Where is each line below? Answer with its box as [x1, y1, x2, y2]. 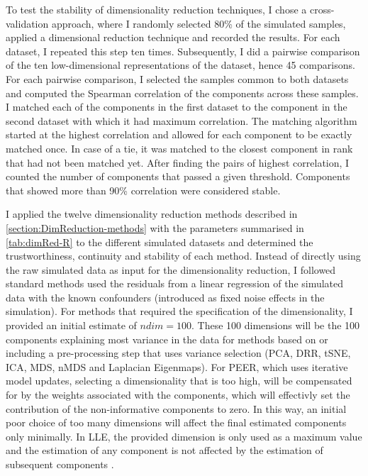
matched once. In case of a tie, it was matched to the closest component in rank [6, 140, 353, 155]
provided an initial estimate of [6, 318, 137, 333]
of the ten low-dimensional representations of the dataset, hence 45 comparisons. [6, 57, 355, 72]
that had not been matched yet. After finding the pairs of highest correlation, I [6, 155, 350, 170]
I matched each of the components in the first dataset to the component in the [6, 99, 347, 114]
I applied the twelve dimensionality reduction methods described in [6, 206, 298, 221]
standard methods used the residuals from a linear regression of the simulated [6, 276, 344, 291]
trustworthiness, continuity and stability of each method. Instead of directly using [6, 248, 361, 263]
